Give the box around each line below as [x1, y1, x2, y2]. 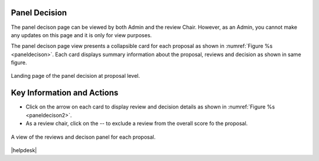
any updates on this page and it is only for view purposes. [11, 31, 152, 38]
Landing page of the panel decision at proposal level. [11, 73, 140, 80]
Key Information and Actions [11, 88, 119, 98]
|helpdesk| [11, 146, 37, 153]
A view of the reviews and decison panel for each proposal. [11, 133, 156, 140]
